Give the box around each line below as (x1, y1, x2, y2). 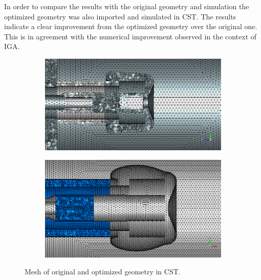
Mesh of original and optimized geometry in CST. (25, 266, 181, 277)
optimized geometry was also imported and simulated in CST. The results (4, 11, 236, 21)
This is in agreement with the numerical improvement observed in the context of (4, 31, 257, 41)
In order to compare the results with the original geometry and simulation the (4, 1, 249, 11)
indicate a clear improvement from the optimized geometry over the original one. (4, 21, 257, 32)
